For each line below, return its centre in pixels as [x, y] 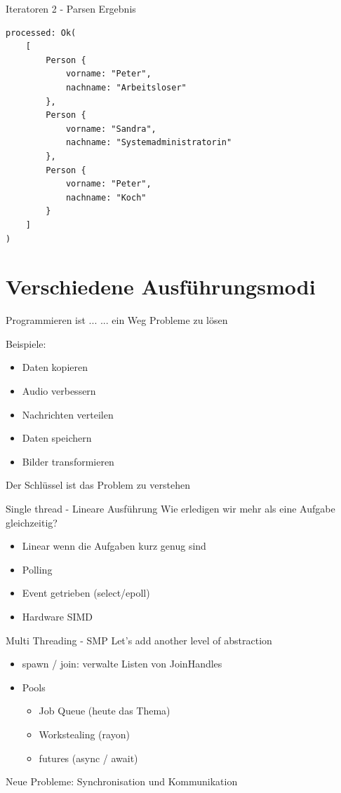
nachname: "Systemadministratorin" [149, 143]
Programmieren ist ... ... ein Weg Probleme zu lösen [117, 320]
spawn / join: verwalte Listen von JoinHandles [122, 664]
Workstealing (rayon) [84, 734]
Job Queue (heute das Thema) [105, 711]
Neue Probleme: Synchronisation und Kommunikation [122, 781]
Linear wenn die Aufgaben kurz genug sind [114, 546]
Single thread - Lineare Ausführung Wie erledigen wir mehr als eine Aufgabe [170, 508]
